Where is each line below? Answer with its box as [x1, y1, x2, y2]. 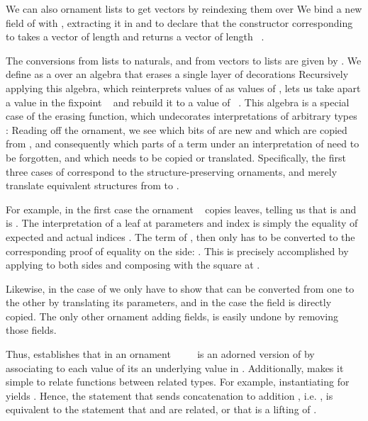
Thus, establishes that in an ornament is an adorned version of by [6, 347, 315, 361]
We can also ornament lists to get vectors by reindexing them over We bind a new [6, 1, 362, 16]
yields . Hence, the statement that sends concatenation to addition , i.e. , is [6, 388, 333, 403]
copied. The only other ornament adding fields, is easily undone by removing [6, 308, 338, 323]
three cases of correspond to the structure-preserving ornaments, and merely [6, 164, 338, 179]
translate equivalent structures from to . [6, 178, 179, 193]
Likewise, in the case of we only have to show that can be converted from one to [6, 281, 355, 296]
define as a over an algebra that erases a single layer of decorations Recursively [6, 67, 349, 82]
